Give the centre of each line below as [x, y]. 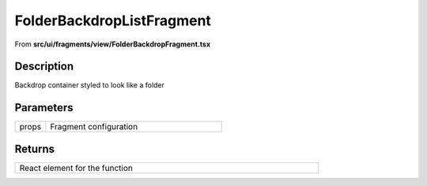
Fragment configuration [94, 127]
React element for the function [76, 168]
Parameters [44, 108]
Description [44, 67]
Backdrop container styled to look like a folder [90, 85]
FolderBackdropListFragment [113, 20]
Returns [35, 149]
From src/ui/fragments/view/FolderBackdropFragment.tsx [113, 44]
